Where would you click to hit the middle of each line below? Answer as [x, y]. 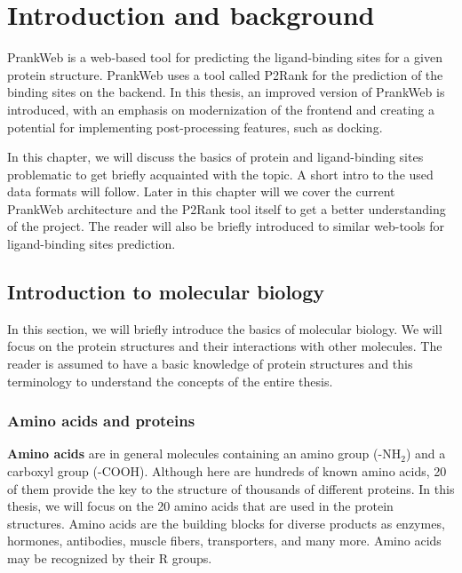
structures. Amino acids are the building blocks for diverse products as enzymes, [226, 523]
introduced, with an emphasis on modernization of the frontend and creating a [221, 109]
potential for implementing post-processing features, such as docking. [195, 127]
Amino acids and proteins [101, 421]
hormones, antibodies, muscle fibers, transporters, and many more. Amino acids [224, 541]
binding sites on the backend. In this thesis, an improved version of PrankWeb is [226, 92]
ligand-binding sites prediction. [92, 244]
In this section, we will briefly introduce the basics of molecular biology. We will [225, 328]
